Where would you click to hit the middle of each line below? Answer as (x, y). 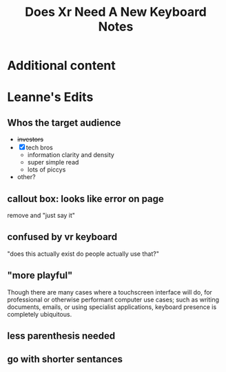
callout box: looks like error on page (85, 199)
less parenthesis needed (61, 336)
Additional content (61, 66)
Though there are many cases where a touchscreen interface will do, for (110, 292)
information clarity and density (71, 155)
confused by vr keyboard (62, 237)
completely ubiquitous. (40, 314)
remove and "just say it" (41, 215)
